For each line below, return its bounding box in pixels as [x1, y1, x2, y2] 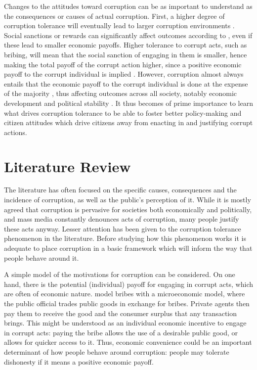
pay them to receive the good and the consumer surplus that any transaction [4, 308, 237, 318]
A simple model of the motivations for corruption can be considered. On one [4, 269, 235, 279]
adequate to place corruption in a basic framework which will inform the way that [4, 243, 253, 253]
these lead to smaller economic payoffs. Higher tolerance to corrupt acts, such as [4, 40, 247, 50]
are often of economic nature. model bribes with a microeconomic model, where [4, 288, 245, 299]
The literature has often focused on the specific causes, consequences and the [4, 185, 237, 195]
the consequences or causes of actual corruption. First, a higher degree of [4, 10, 225, 21]
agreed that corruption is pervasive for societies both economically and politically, [4, 204, 252, 214]
